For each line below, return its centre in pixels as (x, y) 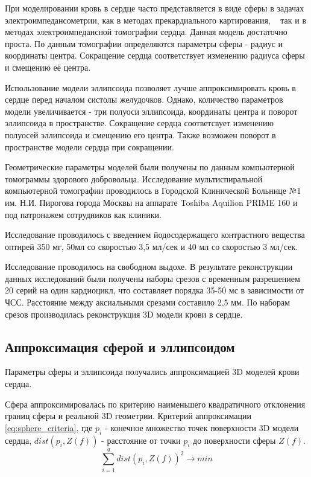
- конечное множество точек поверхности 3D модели (202, 427)
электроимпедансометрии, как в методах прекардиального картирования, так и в (156, 20)
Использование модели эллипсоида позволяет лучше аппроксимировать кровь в (150, 87)
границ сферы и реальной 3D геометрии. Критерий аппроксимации (128, 416)
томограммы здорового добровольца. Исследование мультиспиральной (134, 178)
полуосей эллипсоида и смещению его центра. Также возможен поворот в (140, 134)
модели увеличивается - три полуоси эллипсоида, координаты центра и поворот (151, 111)
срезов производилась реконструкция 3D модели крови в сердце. (124, 314)
